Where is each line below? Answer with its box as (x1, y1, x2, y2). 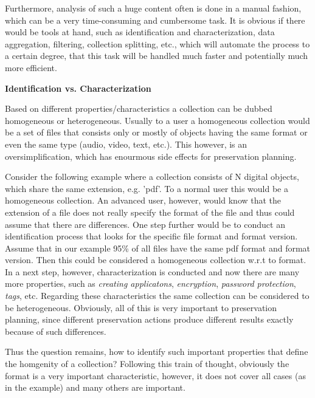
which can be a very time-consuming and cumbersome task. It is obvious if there (5, 13, 305, 26)
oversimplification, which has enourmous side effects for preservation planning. (5, 149, 297, 162)
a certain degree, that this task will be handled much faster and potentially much (5, 49, 308, 62)
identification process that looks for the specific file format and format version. (5, 230, 298, 242)
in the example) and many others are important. (5, 381, 185, 394)
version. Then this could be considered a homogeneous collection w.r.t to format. (5, 253, 306, 266)
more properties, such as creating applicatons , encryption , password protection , (5, 277, 296, 290)
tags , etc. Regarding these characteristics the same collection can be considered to (5, 289, 310, 302)
